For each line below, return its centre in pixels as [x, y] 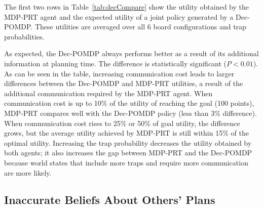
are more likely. [28, 172]
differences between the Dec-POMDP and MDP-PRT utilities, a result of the [124, 83]
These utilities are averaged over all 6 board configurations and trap [140, 27]
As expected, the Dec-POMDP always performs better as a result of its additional [131, 53]
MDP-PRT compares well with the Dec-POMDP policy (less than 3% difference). [130, 113]
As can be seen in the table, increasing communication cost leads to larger [119, 73]
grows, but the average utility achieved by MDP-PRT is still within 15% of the [126, 133]
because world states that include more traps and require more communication [126, 162]
